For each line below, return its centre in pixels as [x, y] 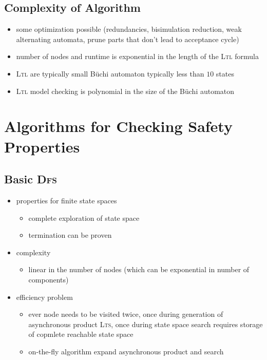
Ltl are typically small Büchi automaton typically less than [110, 73]
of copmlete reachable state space [81, 334]
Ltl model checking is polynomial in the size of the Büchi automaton [125, 91]
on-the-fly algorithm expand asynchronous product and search [126, 351]
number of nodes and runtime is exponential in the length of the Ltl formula [137, 56]
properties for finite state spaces [66, 200]
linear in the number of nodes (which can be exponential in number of [139, 269]
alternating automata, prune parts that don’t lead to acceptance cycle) [128, 39]
